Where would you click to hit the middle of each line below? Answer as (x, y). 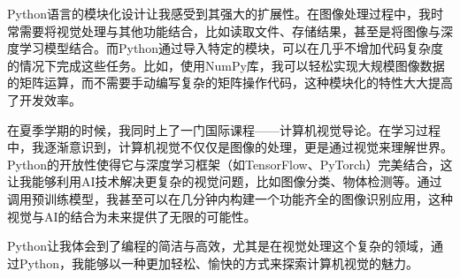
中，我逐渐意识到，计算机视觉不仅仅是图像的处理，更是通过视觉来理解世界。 (230, 147)
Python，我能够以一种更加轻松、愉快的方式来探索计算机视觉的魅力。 (218, 263)
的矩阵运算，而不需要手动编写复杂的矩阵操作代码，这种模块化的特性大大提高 (230, 83)
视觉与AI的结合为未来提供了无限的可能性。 (132, 216)
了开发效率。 (44, 99)
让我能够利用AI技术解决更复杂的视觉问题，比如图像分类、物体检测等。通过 (225, 181)
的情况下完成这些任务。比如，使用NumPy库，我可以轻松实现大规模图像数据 (226, 65)
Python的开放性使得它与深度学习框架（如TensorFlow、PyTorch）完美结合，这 (230, 164)
